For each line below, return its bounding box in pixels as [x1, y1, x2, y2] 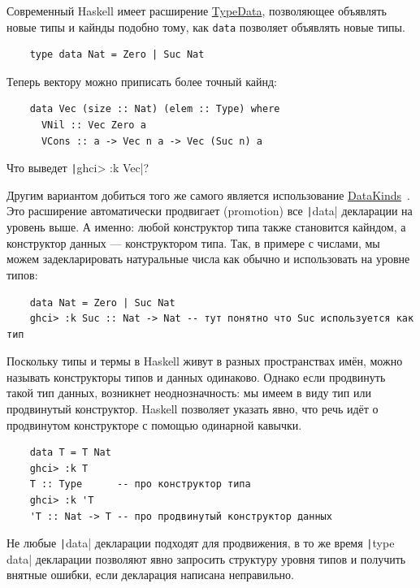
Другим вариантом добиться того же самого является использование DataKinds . [6, 186, 410, 203]
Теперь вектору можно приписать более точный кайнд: [6, 72, 277, 89]
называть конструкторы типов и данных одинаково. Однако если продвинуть [6, 368, 386, 385]
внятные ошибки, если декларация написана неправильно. [6, 566, 294, 583]
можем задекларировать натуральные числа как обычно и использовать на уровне [6, 250, 410, 267]
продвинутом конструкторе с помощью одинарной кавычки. [6, 416, 302, 433]
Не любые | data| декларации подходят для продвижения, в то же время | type [6, 534, 395, 551]
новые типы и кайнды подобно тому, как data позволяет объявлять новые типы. [6, 18, 405, 35]
